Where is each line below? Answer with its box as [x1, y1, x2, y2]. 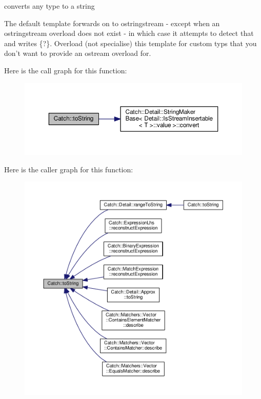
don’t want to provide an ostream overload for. [4, 48, 151, 58]
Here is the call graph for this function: [4, 65, 127, 75]
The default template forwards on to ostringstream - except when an [4, 17, 220, 28]
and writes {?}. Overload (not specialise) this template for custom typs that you [4, 37, 257, 48]
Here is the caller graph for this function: [4, 164, 133, 174]
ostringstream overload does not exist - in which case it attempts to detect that [4, 28, 254, 38]
